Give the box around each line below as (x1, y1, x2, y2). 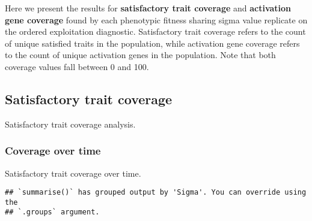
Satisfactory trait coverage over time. (5, 166, 141, 179)
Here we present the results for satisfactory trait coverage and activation (5, 2, 292, 14)
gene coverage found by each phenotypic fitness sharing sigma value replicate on (5, 13, 308, 26)
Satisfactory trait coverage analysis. (5, 117, 136, 130)
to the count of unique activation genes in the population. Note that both (5, 49, 276, 61)
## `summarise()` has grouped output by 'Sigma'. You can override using (5, 188, 307, 197)
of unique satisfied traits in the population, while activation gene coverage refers (5, 37, 300, 49)
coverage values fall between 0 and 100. (5, 60, 149, 72)
